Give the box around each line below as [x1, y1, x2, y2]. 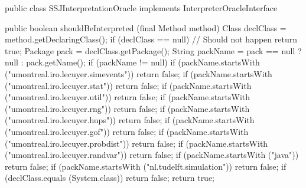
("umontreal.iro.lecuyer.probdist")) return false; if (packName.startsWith [5, 137, 268, 149]
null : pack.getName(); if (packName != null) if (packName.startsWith [5, 56, 260, 68]
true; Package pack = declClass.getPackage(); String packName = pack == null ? [5, 44, 302, 57]
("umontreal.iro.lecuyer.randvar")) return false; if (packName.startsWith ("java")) [5, 149, 299, 161]
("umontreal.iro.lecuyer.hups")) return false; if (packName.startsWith [5, 114, 255, 126]
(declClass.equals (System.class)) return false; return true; [5, 171, 215, 184]
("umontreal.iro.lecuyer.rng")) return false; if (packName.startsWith [5, 102, 250, 114]
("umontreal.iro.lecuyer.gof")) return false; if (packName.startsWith [5, 125, 249, 137]
